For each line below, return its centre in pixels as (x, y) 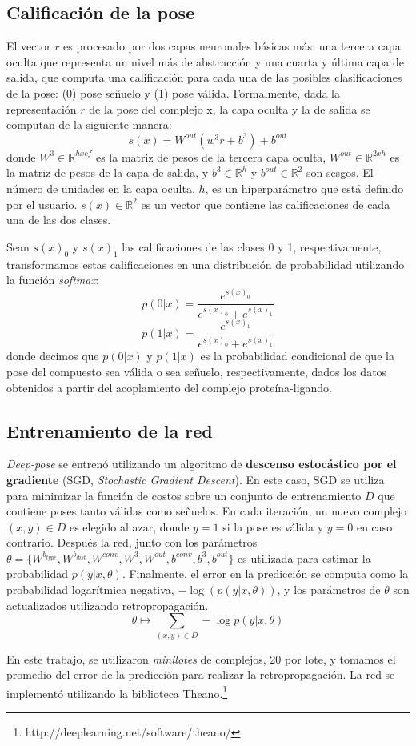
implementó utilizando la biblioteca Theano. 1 (117, 692)
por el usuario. (42, 204)
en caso (374, 526)
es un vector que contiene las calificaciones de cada (266, 204)
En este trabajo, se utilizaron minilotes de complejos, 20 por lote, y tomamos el (201, 658)
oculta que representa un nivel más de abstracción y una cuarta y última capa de (205, 61)
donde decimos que (53, 356)
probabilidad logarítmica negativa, (90, 590)
